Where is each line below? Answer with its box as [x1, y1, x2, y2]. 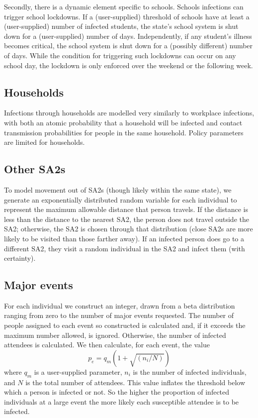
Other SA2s [4, 161, 66, 177]
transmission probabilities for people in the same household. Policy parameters [4, 127, 244, 137]
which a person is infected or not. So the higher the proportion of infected [4, 387, 230, 397]
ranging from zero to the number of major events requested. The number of [4, 310, 234, 320]
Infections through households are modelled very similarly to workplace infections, [4, 107, 255, 118]
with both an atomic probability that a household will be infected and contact [4, 117, 243, 127]
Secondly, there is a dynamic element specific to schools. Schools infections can [4, 1, 244, 11]
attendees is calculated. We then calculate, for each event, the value [4, 339, 210, 350]
